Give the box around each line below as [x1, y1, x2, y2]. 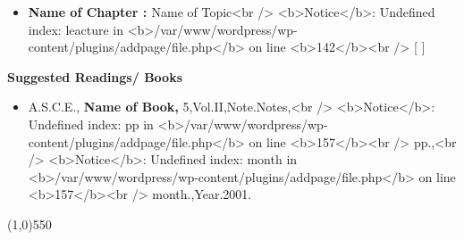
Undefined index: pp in [28, 114, 154, 133]
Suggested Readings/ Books [7, 67, 182, 86]
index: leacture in [28, 20, 124, 38]
